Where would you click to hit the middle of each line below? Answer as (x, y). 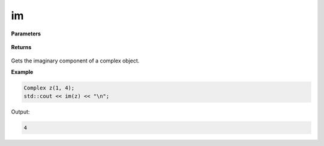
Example (22, 71)
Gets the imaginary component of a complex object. (75, 61)
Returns (21, 47)
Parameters (26, 34)
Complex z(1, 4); (49, 88)
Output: (20, 112)
